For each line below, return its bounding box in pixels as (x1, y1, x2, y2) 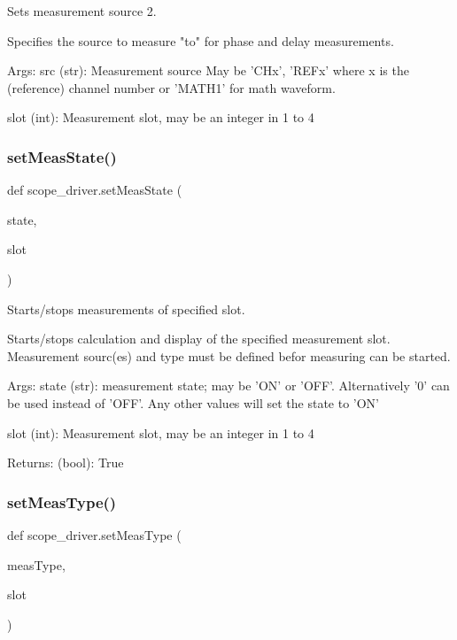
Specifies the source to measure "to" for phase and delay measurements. (7, 31, 394, 50)
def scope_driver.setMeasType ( (7, 525, 182, 544)
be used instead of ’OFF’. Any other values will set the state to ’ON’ (7, 393, 380, 412)
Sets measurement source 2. (7, 2, 157, 19)
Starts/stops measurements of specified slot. (7, 299, 245, 318)
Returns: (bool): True (7, 453, 124, 472)
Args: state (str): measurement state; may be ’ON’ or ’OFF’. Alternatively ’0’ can (7, 376, 450, 395)
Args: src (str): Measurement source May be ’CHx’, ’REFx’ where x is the (7, 61, 409, 80)
